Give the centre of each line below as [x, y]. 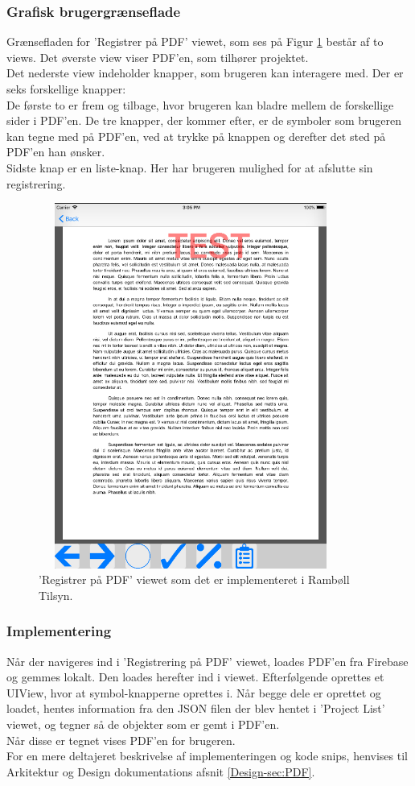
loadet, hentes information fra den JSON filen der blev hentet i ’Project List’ [196, 708]
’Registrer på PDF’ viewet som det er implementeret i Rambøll [194, 579]
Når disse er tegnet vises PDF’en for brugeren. [121, 740]
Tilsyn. [56, 595]
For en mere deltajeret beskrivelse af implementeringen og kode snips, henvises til [207, 756]
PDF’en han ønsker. [56, 152]
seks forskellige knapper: [66, 89]
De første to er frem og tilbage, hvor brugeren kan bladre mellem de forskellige [200, 104]
